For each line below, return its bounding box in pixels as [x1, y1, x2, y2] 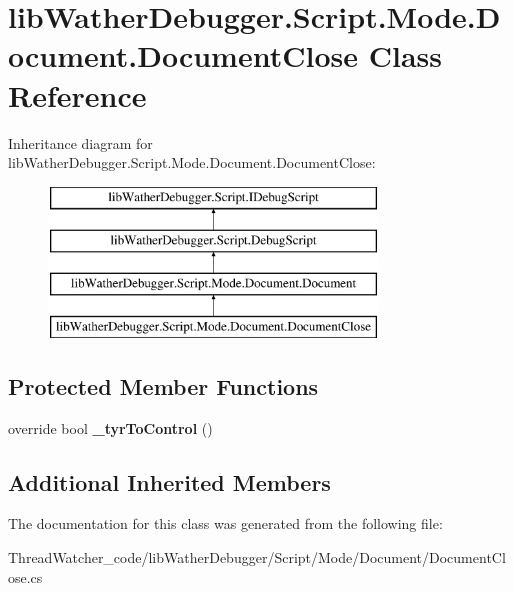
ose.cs [8, 566, 43, 587]
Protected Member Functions [8, 370, 319, 401]
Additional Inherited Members [8, 466, 331, 497]
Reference [8, 74, 147, 115]
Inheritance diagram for [8, 132, 153, 153]
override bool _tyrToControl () [8, 417, 213, 438]
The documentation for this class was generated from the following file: [8, 513, 443, 534]
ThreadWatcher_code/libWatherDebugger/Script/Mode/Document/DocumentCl [8, 547, 506, 568]
